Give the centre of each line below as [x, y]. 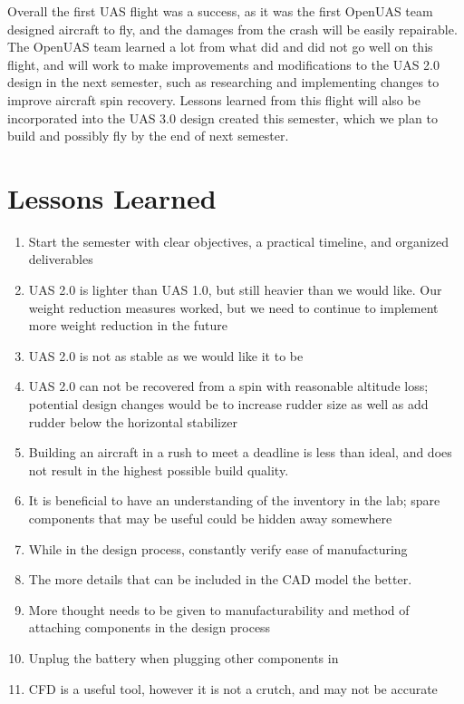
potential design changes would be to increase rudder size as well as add [228, 404]
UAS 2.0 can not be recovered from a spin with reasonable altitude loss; [228, 386]
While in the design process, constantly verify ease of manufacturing [218, 548]
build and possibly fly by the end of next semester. [148, 136]
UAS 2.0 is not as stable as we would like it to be [166, 355]
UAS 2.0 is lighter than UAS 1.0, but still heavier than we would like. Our [235, 290]
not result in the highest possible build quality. [159, 469]
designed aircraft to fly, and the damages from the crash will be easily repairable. [232, 29]
